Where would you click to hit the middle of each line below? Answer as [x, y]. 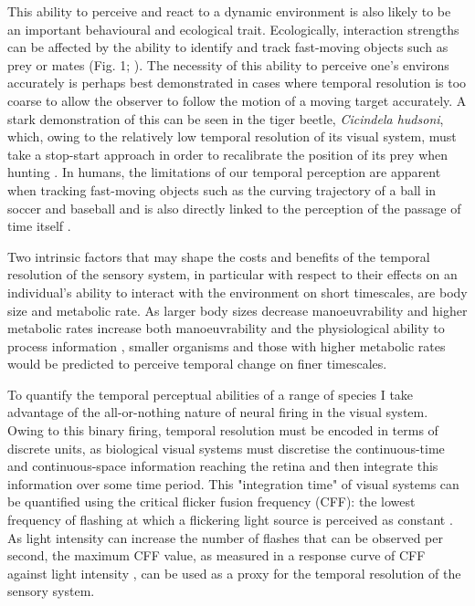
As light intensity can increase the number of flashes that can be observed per [225, 537]
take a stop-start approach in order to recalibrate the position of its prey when [228, 154]
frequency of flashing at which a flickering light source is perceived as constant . [230, 520]
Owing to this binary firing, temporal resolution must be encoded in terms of [223, 430]
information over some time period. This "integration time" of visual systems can [233, 483]
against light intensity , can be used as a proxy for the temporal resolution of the [234, 573]
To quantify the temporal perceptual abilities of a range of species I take [211, 394]
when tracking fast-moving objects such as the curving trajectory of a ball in [222, 189]
